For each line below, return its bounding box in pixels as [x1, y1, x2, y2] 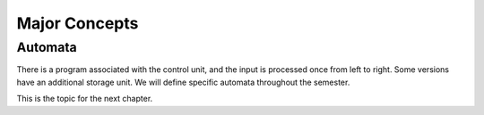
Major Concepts [16, 13, 139, 33]
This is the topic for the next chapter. [16, 94, 153, 104]
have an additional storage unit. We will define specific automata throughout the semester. [16, 77, 350, 87]
